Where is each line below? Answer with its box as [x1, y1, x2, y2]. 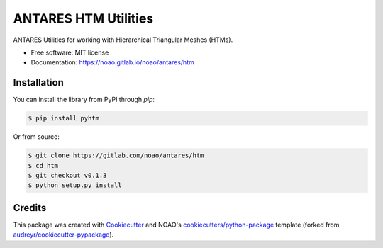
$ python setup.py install [28, 181, 122, 189]
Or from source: [13, 133, 60, 141]
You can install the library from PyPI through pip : [13, 96, 155, 104]
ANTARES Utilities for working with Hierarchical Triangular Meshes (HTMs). [13, 35, 233, 44]
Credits [13, 202, 47, 214]
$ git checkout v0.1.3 [28, 171, 107, 179]
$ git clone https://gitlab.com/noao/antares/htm [28, 152, 204, 159]
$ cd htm [28, 162, 59, 169]
